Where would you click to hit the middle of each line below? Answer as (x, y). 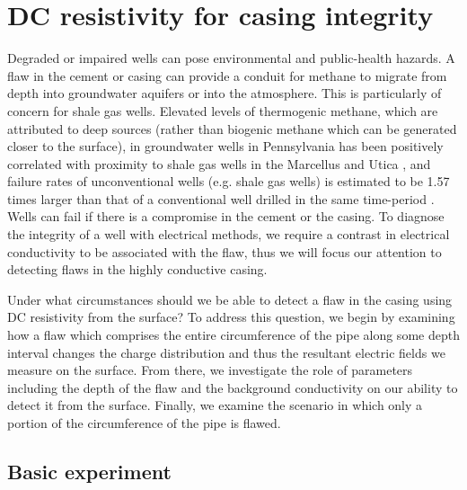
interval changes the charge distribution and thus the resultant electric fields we (226, 352)
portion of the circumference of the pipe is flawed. (144, 423)
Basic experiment (89, 471)
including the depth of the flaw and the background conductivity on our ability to (233, 387)
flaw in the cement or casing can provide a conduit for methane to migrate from (227, 75)
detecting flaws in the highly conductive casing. (137, 269)
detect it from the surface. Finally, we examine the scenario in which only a (215, 405)
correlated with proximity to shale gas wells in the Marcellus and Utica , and (219, 163)
